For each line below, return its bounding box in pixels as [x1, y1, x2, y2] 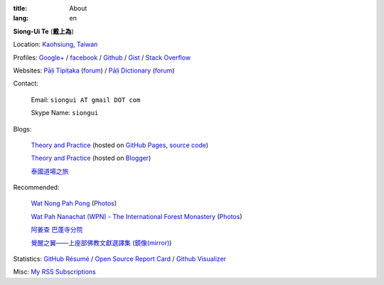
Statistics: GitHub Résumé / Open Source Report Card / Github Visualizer [13, 254, 227, 263]
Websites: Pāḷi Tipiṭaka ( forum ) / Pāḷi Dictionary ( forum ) [13, 66, 175, 75]
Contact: [13, 79, 39, 88]
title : [13, 4, 28, 12]
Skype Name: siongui [31, 109, 99, 117]
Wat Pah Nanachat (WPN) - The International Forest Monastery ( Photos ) [31, 212, 242, 220]
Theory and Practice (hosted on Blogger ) [31, 154, 151, 163]
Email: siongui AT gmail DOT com [31, 95, 141, 104]
